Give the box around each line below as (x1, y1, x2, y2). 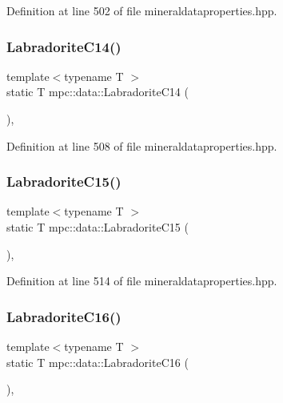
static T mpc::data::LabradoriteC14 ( (6, 83, 189, 100)
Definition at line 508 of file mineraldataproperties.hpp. (6, 137, 277, 154)
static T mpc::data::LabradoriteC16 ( (6, 353, 189, 370)
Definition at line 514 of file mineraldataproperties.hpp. (6, 272, 277, 289)
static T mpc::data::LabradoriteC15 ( (6, 219, 189, 235)
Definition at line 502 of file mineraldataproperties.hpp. (6, 2, 277, 18)
